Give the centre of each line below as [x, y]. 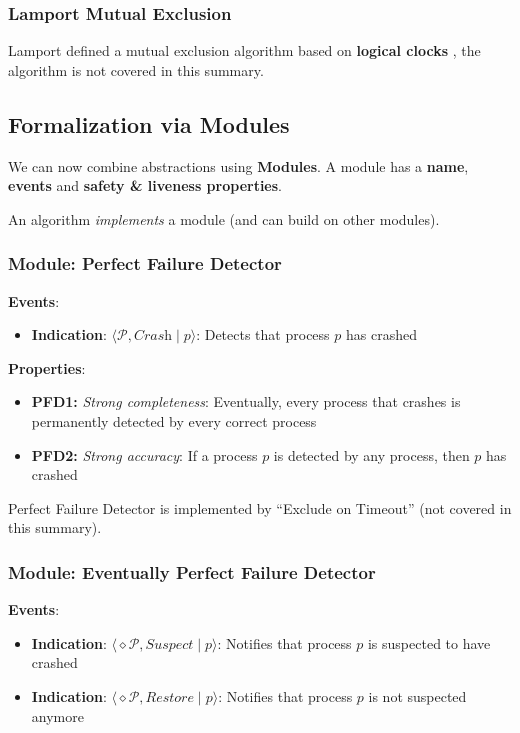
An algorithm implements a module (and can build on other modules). [224, 218]
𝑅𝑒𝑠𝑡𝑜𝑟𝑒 [169, 697]
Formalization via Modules [149, 123]
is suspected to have [429, 642]
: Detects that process [263, 334]
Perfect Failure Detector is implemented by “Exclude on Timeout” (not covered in [260, 507]
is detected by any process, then [371, 454]
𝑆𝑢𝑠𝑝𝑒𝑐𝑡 [169, 644]
